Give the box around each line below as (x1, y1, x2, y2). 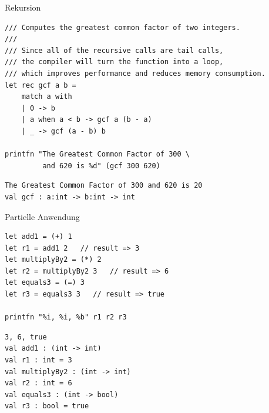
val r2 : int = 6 (5, 379, 72, 388)
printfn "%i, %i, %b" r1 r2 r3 (5, 313, 127, 322)
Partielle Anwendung (5, 210, 80, 222)
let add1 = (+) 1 (5, 232, 72, 241)
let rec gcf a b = (5, 81, 76, 89)
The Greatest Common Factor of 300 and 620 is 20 (5, 181, 203, 190)
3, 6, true (5, 332, 47, 341)
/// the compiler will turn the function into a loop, (5, 58, 224, 66)
